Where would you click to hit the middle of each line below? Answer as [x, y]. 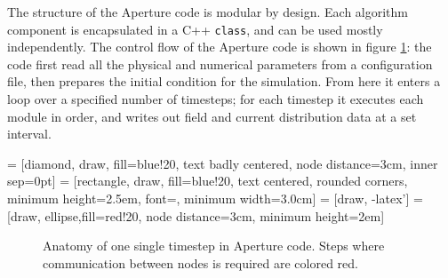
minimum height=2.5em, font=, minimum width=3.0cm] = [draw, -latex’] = [215, 198]
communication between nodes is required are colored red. [200, 262]
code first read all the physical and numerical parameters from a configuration [220, 64]
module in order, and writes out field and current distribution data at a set [212, 116]
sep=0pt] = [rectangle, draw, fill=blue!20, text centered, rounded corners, [208, 181]
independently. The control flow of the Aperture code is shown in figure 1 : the [220, 47]
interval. [29, 134]
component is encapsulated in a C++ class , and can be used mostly [195, 29]
